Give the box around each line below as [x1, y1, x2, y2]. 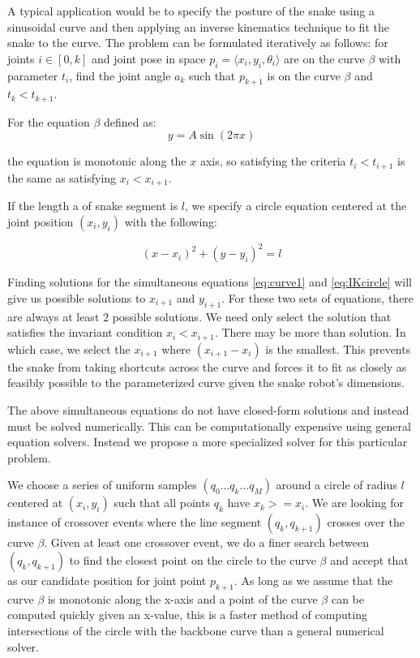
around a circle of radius [276, 476, 397, 493]
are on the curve [284, 49, 365, 67]
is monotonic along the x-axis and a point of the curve [47, 590, 318, 607]
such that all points [114, 494, 211, 511]
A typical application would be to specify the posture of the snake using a [7, 2, 375, 19]
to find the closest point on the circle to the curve [69, 552, 316, 569]
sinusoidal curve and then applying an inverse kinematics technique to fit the [7, 18, 389, 35]
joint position [7, 213, 74, 230]
